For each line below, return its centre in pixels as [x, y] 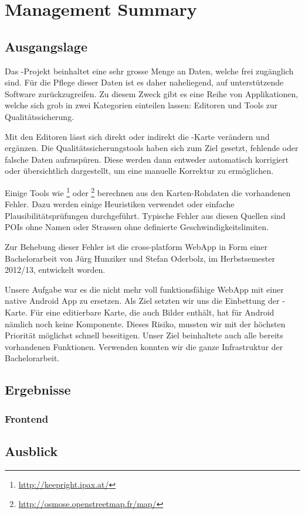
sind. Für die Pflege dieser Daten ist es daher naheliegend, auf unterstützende [144, 82]
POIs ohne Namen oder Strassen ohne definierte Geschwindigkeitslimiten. [137, 227]
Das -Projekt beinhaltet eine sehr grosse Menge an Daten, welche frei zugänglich [149, 71]
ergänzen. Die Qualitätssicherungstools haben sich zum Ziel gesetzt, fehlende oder [152, 148]
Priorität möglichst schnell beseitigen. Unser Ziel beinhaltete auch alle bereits [144, 335]
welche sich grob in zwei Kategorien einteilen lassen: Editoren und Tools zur [141, 105]
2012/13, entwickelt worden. [55, 270]
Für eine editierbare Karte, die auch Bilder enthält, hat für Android [152, 312]
